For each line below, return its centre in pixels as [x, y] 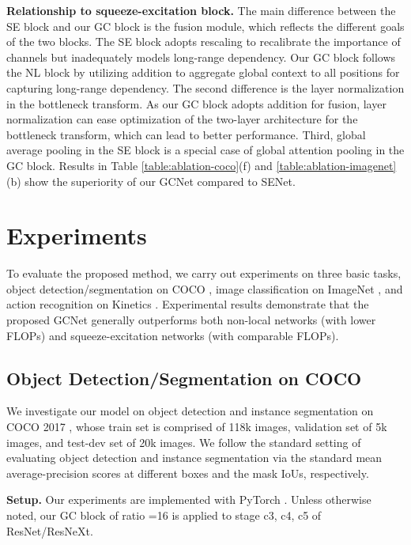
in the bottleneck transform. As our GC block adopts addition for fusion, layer [196, 103]
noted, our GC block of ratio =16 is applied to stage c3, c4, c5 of [164, 515]
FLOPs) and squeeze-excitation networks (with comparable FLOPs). [173, 335]
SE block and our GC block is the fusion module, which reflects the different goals [205, 26]
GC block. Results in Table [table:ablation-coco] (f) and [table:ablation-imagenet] [202, 165]
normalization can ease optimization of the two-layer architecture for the [182, 119]
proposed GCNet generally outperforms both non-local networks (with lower [191, 320]
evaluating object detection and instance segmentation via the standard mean [194, 458]
